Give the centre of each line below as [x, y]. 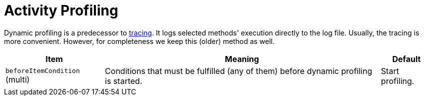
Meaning [242, 59]
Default [407, 59]
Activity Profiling [61, 10]
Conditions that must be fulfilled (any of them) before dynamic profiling [239, 71]
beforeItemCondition [43, 71]
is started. [124, 81]
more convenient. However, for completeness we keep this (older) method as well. [139, 41]
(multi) [18, 80]
